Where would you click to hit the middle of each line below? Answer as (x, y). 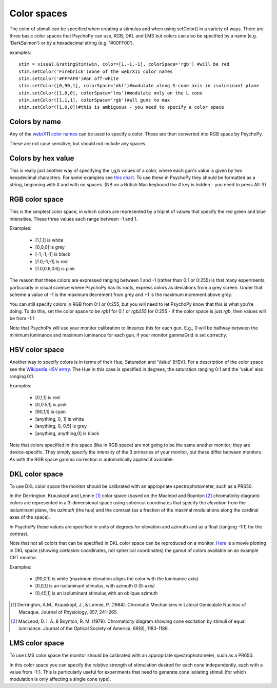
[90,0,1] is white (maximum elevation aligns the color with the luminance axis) (117, 579)
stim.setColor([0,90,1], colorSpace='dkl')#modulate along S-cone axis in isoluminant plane (139, 86)
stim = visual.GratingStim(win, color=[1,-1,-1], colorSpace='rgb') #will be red (124, 64)
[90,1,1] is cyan (51, 412)
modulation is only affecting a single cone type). (60, 679)
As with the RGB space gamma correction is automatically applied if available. (92, 459)
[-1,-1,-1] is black (53, 254)
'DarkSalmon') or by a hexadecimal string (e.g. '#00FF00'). (72, 43)
